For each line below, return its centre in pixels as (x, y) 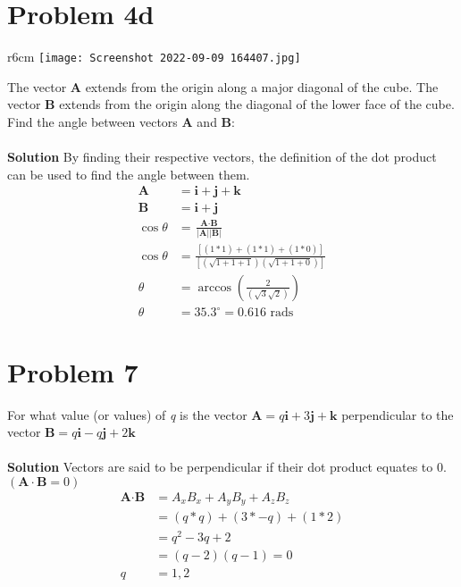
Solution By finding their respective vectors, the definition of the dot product (222, 157)
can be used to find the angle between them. (129, 174)
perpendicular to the (398, 414)
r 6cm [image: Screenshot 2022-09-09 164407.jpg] (154, 57)
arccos (214, 287)
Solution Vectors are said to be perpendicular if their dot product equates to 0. (227, 467)
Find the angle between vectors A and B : (121, 121)
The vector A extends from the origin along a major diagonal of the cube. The (223, 86)
